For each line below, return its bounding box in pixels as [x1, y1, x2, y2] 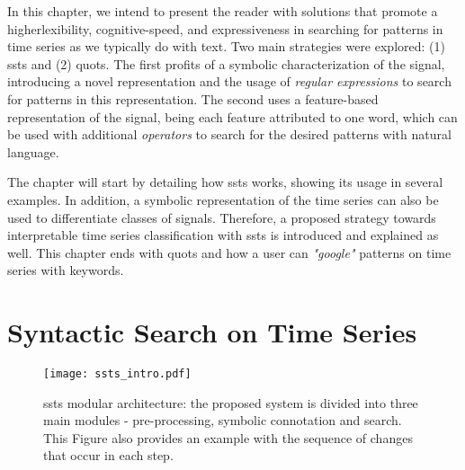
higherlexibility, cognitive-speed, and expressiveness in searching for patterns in [7, 19, 443, 38]
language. [7, 142, 59, 161]
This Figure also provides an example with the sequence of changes [43, 428, 413, 447]
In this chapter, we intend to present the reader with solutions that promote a [7, 2, 438, 20]
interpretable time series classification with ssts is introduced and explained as [7, 226, 439, 244]
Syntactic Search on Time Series [7, 314, 417, 350]
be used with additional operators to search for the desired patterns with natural [7, 125, 452, 144]
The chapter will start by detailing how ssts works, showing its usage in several [7, 173, 443, 191]
